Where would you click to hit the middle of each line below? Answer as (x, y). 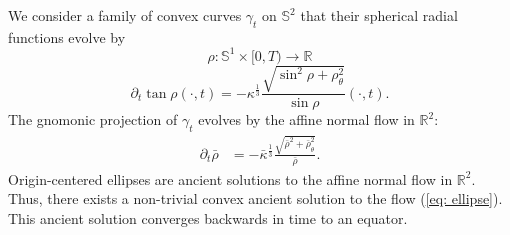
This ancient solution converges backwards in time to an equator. (208, 218)
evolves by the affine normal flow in (306, 119)
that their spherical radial (379, 15)
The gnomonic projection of (93, 119)
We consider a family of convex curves (125, 15)
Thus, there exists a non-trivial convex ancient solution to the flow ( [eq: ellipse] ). (255, 198)
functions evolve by (67, 36)
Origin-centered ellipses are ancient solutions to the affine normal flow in (230, 178)
